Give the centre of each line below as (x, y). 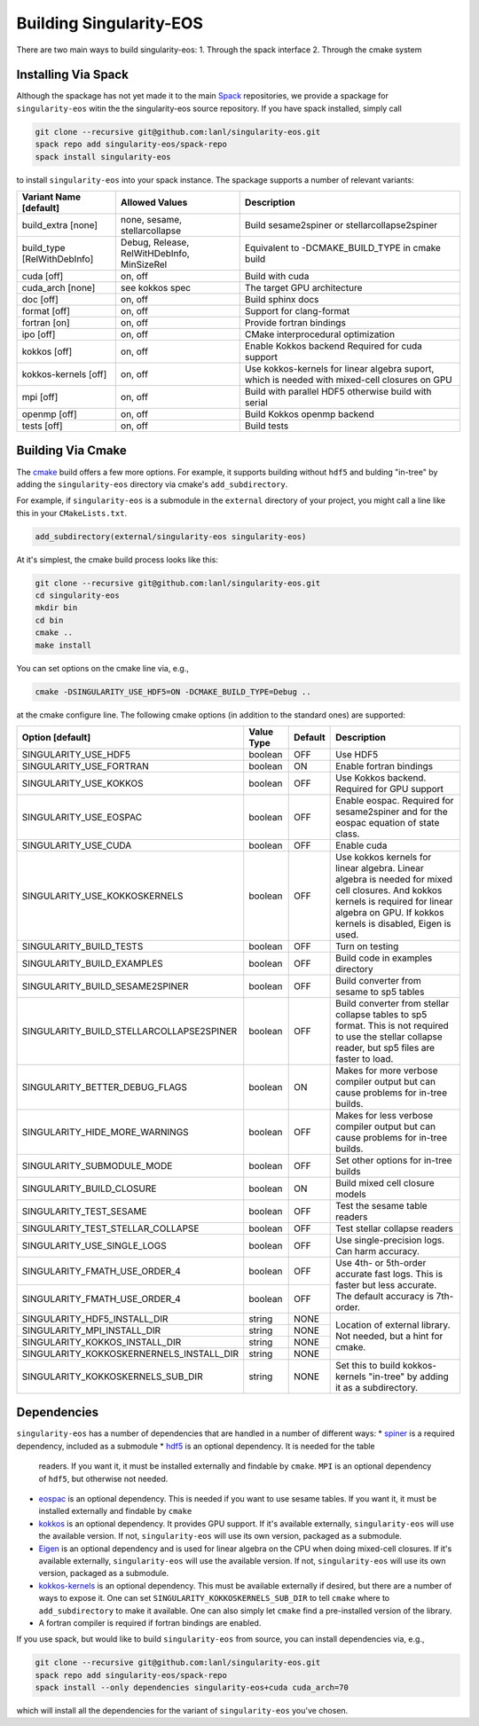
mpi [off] (40, 396)
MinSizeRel (144, 264)
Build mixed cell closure (385, 1182)
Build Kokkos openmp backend (309, 414)
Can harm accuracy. (378, 1251)
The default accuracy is (385, 1296)
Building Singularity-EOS (110, 23)
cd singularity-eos (77, 596)
